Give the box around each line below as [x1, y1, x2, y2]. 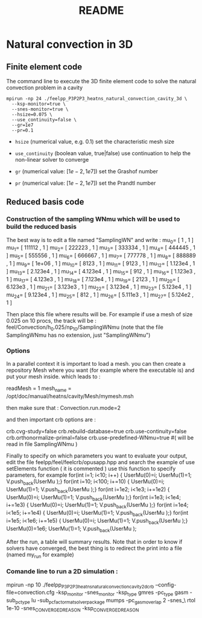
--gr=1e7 [11, 122, 34, 128]
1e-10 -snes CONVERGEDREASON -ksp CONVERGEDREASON [6, 605, 139, 613]
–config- [155, 581, 177, 588]
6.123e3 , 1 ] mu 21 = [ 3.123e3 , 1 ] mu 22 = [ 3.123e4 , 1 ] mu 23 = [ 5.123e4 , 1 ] [6, 283, 192, 292]
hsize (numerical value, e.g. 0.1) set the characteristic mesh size [14, 138, 175, 145]
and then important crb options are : [6, 416, 96, 423]
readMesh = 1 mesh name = [6, 384, 72, 393]
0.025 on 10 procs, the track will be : [6, 317, 96, 325]
